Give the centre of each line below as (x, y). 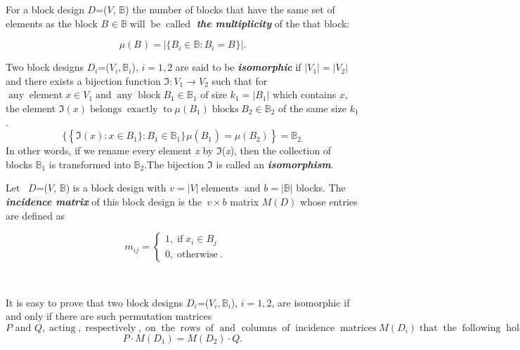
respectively (111, 328)
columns (259, 328)
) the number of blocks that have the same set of (230, 9)
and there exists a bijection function (83, 80)
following (481, 328)
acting (63, 328)
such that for (240, 80)
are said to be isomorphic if (238, 67)
